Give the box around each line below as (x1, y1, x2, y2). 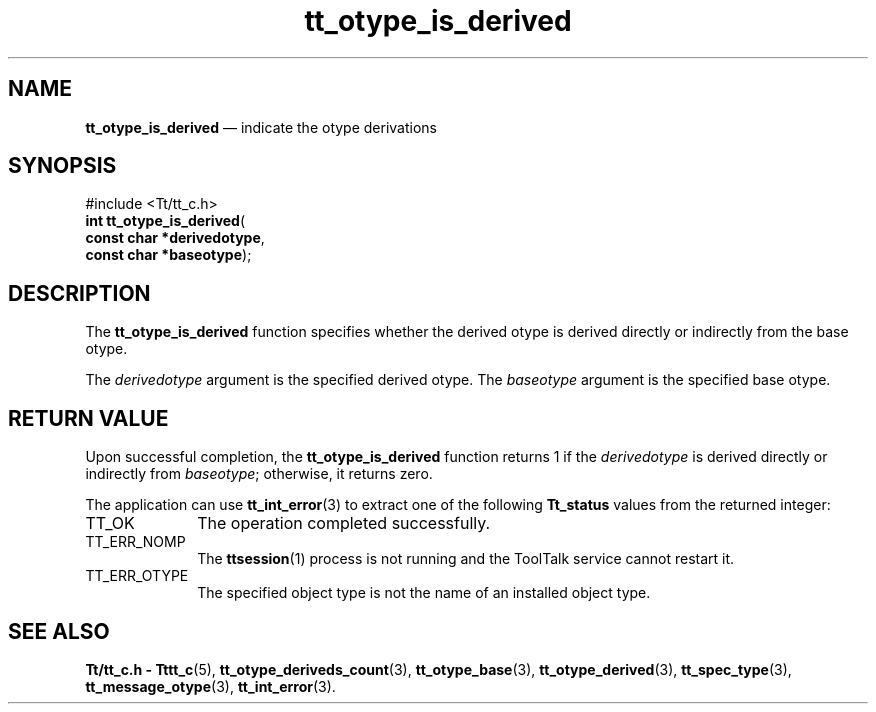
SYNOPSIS (8, 153, 117, 179)
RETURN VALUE (8, 405, 169, 431)
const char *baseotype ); (85, 246, 252, 264)
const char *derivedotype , (85, 229, 265, 247)
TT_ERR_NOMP (85, 533, 186, 551)
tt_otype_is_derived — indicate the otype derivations (85, 118, 438, 136)
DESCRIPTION (8, 280, 151, 306)
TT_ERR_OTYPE (85, 567, 189, 585)
